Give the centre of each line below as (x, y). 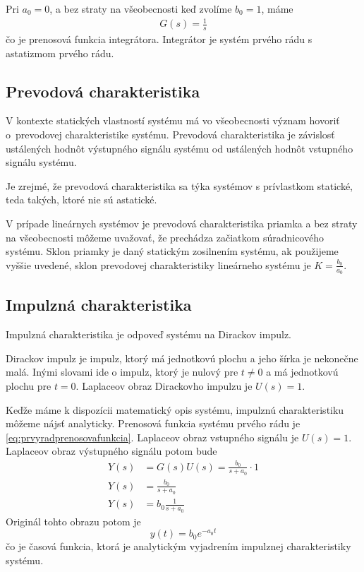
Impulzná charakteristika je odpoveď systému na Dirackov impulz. (148, 334)
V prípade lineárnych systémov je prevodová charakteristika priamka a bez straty (182, 223)
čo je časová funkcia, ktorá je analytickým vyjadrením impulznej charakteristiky (178, 546)
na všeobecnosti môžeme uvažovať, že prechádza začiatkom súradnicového (165, 237)
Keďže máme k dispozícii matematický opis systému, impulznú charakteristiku (175, 409)
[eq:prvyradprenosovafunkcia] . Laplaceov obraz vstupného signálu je (152, 437)
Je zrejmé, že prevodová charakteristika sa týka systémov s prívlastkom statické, (180, 185)
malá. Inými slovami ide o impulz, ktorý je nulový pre (122, 372)
